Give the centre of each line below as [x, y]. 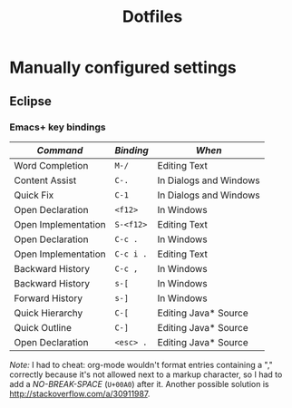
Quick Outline [43, 327]
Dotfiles [152, 17]
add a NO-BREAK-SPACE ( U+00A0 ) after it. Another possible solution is [139, 384]
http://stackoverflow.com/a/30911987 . [80, 393]
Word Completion [51, 165]
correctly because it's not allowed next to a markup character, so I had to [146, 374]
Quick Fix [34, 195]
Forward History [49, 298]
